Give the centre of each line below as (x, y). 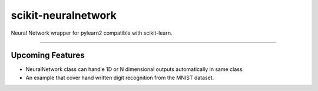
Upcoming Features (48, 55)
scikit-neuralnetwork (64, 15)
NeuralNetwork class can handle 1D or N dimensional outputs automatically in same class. (135, 69)
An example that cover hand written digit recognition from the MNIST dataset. (120, 77)
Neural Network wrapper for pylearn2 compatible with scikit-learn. (92, 33)
